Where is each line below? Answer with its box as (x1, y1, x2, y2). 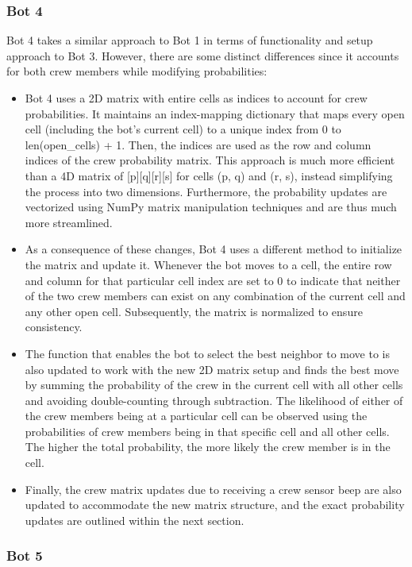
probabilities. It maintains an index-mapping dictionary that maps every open (25, 105, 405, 121)
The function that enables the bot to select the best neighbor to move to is (25, 345, 390, 361)
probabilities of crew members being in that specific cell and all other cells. (25, 422, 390, 439)
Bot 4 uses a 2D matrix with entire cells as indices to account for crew (25, 90, 368, 106)
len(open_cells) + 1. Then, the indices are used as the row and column (25, 136, 372, 152)
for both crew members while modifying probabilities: (6, 63, 268, 79)
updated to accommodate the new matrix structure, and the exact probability (25, 496, 405, 513)
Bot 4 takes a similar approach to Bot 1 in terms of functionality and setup (6, 32, 373, 48)
